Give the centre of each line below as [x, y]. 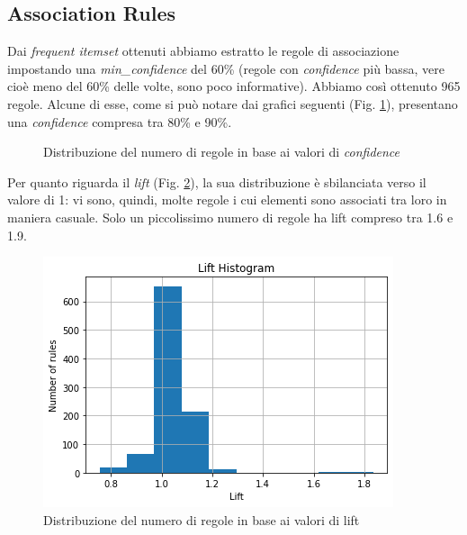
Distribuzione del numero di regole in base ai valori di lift [202, 519]
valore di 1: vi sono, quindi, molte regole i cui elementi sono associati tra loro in [227, 199]
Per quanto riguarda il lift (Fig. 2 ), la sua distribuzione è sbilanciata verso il [217, 181]
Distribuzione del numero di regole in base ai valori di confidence [222, 152]
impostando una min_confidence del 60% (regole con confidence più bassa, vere [226, 68]
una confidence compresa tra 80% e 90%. [120, 121]
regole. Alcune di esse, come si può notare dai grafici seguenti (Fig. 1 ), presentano [233, 103]
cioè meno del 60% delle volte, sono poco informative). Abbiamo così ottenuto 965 [234, 86]
